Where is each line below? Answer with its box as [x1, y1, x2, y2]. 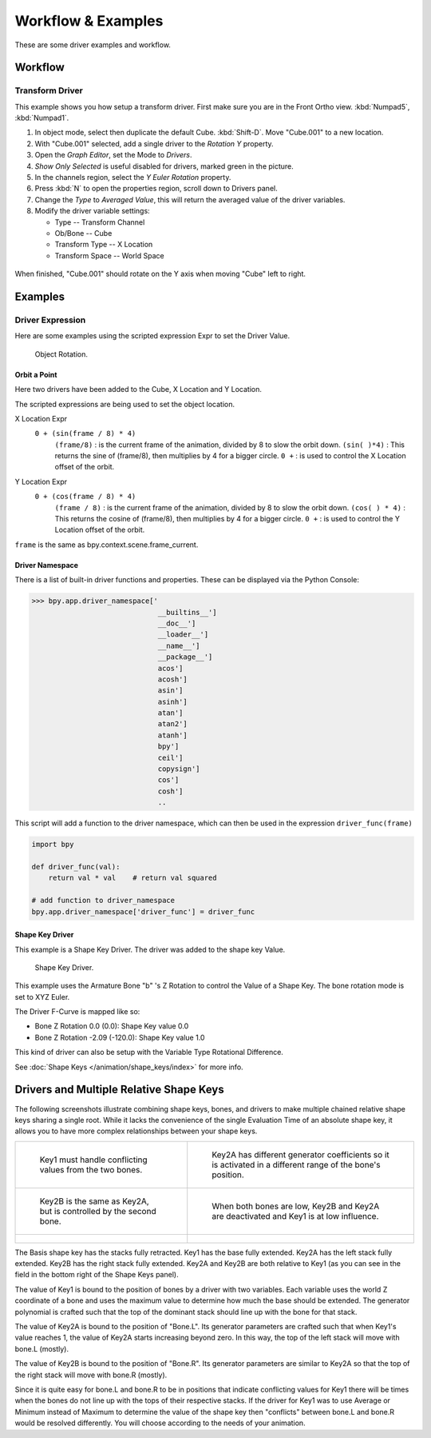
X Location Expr [14, 413, 68, 423]
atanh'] [157, 730, 188, 740]
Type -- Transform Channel [54, 217, 145, 227]
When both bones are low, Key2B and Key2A [212, 1200, 380, 1212]
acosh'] [157, 674, 188, 684]
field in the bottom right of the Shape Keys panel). [14, 1270, 179, 1280]
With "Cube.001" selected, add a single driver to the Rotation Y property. [34, 138, 275, 148]
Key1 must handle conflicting [39, 1154, 148, 1165]
